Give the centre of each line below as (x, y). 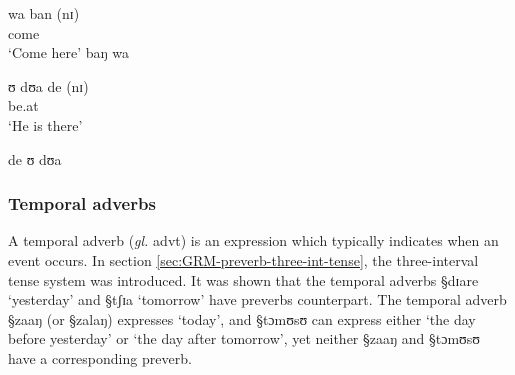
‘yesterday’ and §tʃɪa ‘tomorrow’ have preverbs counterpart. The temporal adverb (257, 299)
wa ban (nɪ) (44, 13)
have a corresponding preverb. (100, 357)
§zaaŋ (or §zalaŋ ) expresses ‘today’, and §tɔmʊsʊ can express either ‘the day (242, 318)
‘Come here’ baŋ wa (69, 52)
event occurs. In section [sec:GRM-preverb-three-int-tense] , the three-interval (243, 259)
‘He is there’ (45, 124)
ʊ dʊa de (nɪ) (48, 85)
